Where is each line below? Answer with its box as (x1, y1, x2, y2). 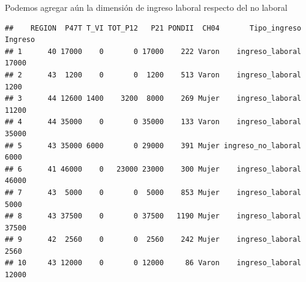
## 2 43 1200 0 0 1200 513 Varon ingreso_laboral (5, 70, 301, 79)
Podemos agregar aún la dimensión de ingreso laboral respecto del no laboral (5, 1, 287, 13)
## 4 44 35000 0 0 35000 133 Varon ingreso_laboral (5, 118, 301, 127)
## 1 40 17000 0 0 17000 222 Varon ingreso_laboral (5, 47, 301, 56)
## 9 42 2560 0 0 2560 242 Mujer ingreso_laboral (5, 235, 301, 244)
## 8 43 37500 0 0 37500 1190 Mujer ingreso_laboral (5, 212, 301, 221)
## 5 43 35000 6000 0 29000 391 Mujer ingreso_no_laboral (5, 141, 301, 150)
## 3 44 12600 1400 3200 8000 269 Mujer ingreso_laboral (5, 94, 301, 103)
